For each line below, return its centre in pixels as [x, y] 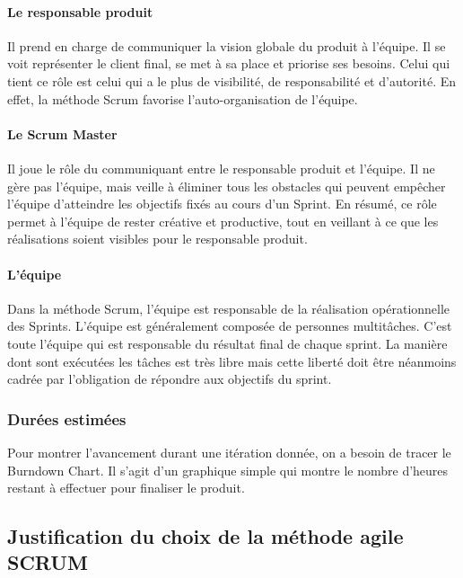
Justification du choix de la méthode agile [205, 536]
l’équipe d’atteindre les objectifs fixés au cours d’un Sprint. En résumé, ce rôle [222, 204]
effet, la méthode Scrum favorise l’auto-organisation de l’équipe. [183, 98]
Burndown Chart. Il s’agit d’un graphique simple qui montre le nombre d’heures [228, 470]
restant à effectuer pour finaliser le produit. [126, 488]
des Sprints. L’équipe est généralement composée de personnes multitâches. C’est [230, 326]
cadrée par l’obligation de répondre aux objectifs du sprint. [170, 379]
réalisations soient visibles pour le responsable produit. [157, 239]
